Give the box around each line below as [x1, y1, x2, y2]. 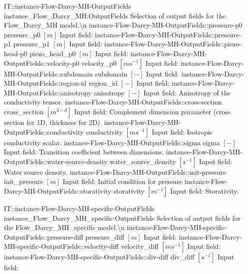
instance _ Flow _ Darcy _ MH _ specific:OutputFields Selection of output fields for [4, 213, 241, 223]
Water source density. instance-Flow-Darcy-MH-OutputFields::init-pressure [4, 167, 226, 177]
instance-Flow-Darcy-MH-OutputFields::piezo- [104, 39, 242, 49]
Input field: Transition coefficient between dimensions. [4, 147, 164, 157]
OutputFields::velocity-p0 [4, 58, 79, 68]
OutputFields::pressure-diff [4, 231, 83, 242]
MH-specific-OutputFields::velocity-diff [4, 241, 119, 251]
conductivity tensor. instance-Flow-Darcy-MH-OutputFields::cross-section [4, 97, 222, 107]
